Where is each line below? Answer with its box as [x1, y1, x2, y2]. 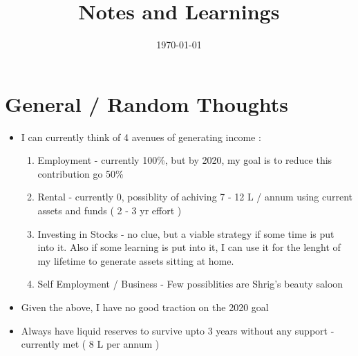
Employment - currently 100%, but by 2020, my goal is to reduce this [37, 153, 332, 167]
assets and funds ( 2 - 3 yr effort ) [37, 203, 182, 218]
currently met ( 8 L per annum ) [21, 337, 160, 351]
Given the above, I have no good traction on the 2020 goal [21, 300, 269, 314]
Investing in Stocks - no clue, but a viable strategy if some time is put [37, 226, 335, 241]
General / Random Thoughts [5, 89, 288, 118]
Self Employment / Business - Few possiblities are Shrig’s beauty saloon [37, 277, 343, 291]
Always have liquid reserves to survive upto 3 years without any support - [21, 323, 335, 337]
